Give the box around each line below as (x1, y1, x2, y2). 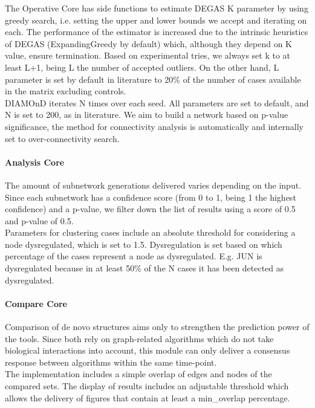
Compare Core (5, 297, 67, 309)
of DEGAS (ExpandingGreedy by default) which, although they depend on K (5, 37, 292, 50)
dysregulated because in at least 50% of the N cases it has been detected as (5, 262, 284, 274)
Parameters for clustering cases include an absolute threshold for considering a (5, 226, 296, 239)
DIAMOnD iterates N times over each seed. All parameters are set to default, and (5, 96, 309, 109)
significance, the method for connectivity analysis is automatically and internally (5, 120, 304, 132)
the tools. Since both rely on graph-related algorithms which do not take (5, 332, 274, 345)
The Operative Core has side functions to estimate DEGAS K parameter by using (5, 2, 308, 14)
